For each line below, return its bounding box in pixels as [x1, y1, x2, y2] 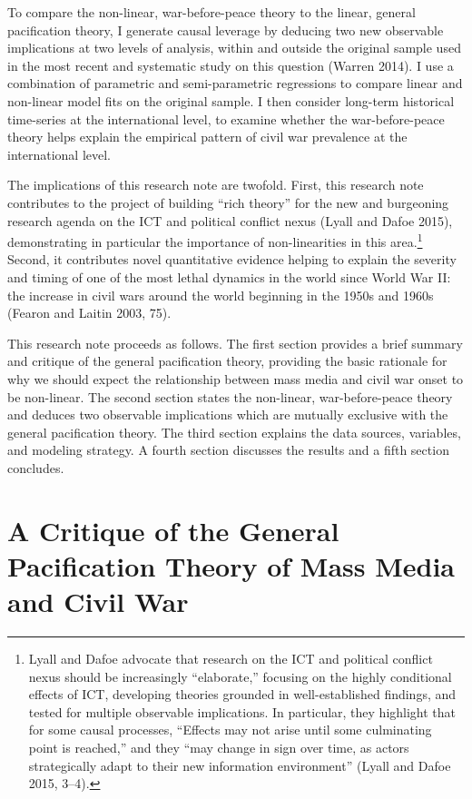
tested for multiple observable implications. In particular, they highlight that [28, 702, 457, 721]
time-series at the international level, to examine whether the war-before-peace [7, 109, 445, 128]
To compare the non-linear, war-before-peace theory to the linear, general [7, 3, 416, 21]
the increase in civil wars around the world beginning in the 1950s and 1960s [7, 285, 434, 304]
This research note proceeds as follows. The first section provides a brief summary [7, 333, 463, 352]
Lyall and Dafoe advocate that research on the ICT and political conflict [28, 649, 433, 667]
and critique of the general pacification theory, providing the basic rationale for [7, 351, 447, 370]
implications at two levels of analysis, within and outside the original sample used [7, 38, 461, 57]
